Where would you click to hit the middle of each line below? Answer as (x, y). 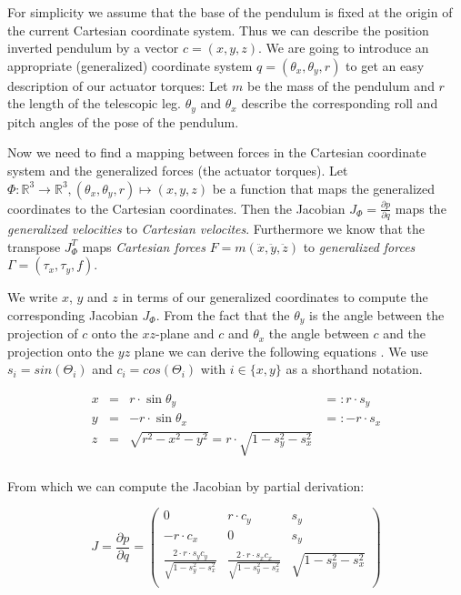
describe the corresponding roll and (340, 103)
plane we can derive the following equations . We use (281, 351)
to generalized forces (359, 246)
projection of (43, 333)
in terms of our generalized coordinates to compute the (275, 297)
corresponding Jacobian (73, 314)
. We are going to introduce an (344, 48)
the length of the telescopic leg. (95, 103)
